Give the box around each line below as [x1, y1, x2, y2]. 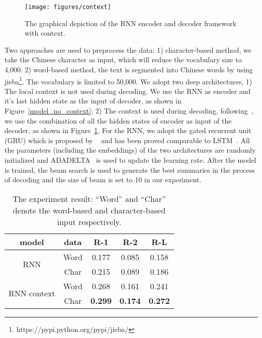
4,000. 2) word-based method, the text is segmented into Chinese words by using [5, 64, 253, 75]
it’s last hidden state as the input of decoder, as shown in [5, 95, 182, 106]
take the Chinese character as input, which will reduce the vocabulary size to [5, 54, 242, 65]
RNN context [9, 287, 55, 299]
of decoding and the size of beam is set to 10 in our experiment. [5, 174, 202, 185]
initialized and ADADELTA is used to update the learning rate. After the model [5, 155, 256, 165]
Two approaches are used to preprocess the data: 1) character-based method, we [5, 44, 251, 55]
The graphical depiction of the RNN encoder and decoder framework [25, 18, 237, 28]
